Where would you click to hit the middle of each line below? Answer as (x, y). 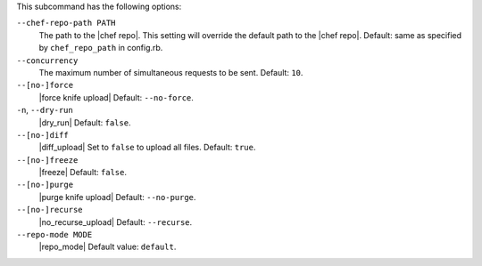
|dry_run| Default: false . (85, 122)
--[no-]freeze (47, 160)
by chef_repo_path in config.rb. (101, 48)
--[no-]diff (42, 135)
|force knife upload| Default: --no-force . (116, 97)
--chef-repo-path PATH (66, 23)
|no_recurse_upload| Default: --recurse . (116, 222)
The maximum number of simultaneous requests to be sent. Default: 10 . (171, 72)
